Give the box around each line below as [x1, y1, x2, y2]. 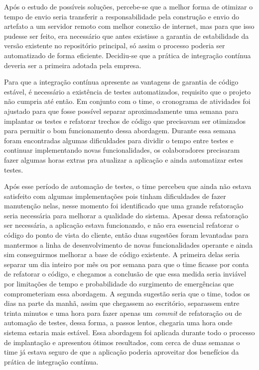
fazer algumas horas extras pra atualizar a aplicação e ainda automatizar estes [4, 154, 243, 165]
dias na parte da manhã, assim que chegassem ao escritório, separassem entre [4, 298, 240, 308]
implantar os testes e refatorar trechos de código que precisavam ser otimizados [4, 115, 246, 126]
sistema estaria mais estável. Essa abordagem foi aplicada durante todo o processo [4, 327, 255, 337]
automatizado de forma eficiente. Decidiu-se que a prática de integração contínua [4, 50, 251, 60]
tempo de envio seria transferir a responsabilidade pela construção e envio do [4, 11, 239, 21]
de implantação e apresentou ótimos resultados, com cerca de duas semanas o [4, 337, 240, 347]
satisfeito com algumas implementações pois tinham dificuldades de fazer [4, 190, 226, 201]
